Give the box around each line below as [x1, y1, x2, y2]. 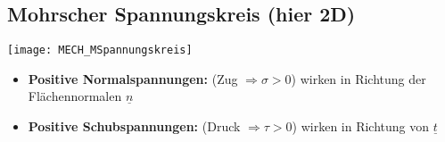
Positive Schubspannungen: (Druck [28, 117, 241, 136]
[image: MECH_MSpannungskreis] [7, 44, 193, 57]
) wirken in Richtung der [291, 69, 426, 88]
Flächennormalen [28, 87, 122, 105]
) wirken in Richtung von [292, 117, 430, 136]
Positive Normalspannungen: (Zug [28, 69, 238, 88]
